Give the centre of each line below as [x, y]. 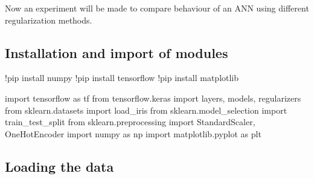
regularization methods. [49, 20]
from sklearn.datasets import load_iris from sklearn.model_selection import [146, 110]
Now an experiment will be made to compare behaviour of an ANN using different [157, 8]
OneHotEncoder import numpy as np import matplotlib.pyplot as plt [133, 133]
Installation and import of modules [117, 52]
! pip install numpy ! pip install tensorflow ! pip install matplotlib [122, 78]
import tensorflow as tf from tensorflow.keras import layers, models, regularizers [153, 98]
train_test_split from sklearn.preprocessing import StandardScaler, [130, 122]
